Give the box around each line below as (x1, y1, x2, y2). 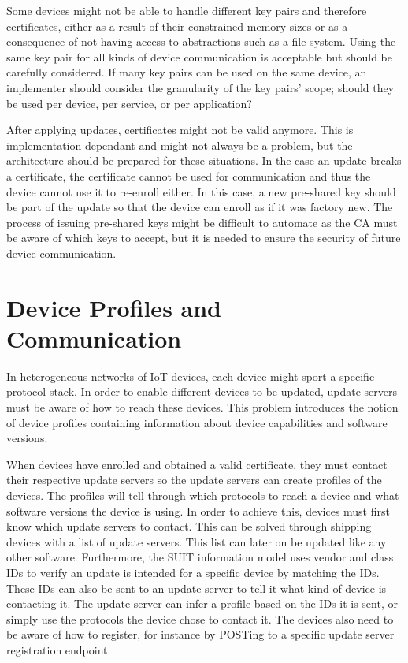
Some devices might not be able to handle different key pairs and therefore (6, 2, 367, 18)
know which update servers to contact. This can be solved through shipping (6, 518, 372, 534)
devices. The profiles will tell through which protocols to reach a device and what (6, 486, 399, 503)
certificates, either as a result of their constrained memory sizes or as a (6, 17, 348, 34)
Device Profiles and (6, 291, 222, 323)
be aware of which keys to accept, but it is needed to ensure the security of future (6, 229, 401, 246)
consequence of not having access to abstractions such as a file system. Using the (6, 33, 396, 50)
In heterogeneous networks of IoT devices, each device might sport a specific (6, 367, 375, 384)
